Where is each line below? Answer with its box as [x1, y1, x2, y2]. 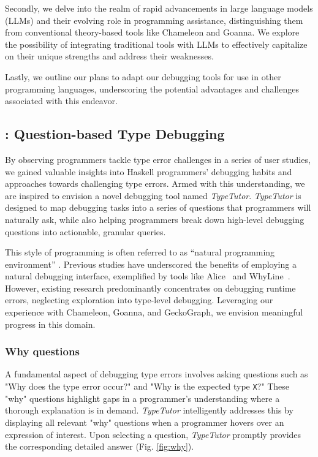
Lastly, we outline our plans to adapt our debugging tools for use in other [5, 70, 281, 83]
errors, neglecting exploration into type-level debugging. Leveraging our [5, 293, 273, 306]
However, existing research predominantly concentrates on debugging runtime [5, 281, 296, 294]
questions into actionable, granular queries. [5, 225, 166, 238]
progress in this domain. [5, 317, 96, 330]
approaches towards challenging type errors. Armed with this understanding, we [5, 177, 305, 190]
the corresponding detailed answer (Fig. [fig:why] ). [5, 440, 194, 453]
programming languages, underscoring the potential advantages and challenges [5, 82, 299, 95]
